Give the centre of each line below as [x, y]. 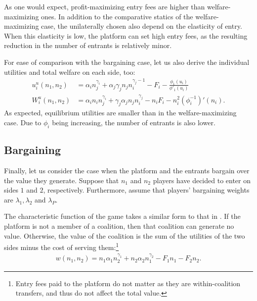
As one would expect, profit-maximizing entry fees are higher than [105, 6]
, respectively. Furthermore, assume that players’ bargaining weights [146, 190]
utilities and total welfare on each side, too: [70, 72]
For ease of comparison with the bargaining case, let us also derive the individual [127, 62]
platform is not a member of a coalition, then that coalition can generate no [119, 226]
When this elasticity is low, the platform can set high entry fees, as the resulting [126, 35]
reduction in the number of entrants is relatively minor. [88, 45]
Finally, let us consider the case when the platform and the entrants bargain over [127, 170]
